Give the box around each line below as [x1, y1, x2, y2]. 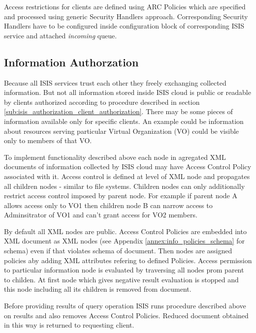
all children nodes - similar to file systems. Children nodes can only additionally [4, 181, 245, 191]
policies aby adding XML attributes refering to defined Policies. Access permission [4, 255, 252, 265]
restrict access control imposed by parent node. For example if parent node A [4, 190, 237, 201]
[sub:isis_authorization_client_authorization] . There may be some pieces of [4, 106, 233, 117]
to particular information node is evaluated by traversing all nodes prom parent [4, 265, 244, 275]
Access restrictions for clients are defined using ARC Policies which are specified [4, 1, 246, 11]
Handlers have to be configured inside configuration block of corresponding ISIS [4, 21, 245, 31]
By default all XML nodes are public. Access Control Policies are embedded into [4, 226, 247, 236]
